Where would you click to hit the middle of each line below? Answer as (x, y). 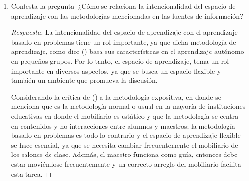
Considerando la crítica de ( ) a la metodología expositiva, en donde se (116, 96)
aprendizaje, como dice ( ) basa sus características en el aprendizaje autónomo (127, 51)
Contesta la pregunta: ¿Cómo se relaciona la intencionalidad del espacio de (123, 6)
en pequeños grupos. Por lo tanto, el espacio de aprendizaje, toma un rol (120, 61)
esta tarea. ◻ (31, 173)
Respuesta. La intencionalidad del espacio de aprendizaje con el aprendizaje (124, 32)
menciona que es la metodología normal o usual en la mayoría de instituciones (128, 106)
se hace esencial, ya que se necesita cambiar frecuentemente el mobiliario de (124, 144)
